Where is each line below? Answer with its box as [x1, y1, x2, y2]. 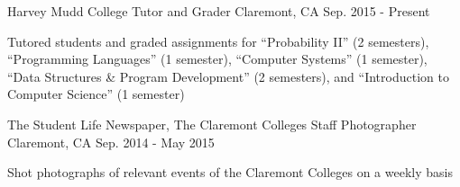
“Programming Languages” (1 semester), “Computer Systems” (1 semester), [7, 49, 428, 68]
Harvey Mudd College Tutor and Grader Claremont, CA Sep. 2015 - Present [7, 2, 430, 20]
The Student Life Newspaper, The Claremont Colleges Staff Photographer [7, 114, 417, 133]
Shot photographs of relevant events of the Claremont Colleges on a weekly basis [7, 163, 453, 182]
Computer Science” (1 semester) [7, 85, 185, 103]
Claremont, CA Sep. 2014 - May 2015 [7, 132, 215, 151]
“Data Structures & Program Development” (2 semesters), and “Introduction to [7, 67, 449, 85]
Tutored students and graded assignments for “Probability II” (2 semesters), [7, 31, 429, 50]
